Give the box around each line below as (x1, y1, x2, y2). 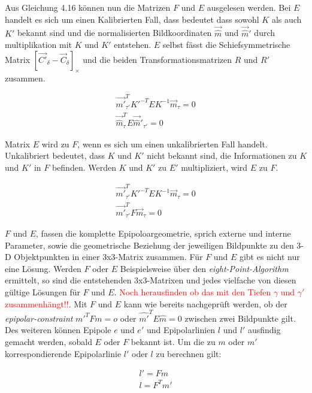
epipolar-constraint (5, 312, 73, 324)
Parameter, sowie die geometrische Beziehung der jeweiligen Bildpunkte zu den (5, 238, 294, 251)
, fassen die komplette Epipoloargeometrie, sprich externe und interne (36, 227, 291, 240)
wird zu (41, 137, 69, 150)
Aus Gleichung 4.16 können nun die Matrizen (5, 1, 171, 13)
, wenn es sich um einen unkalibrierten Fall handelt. (77, 137, 268, 150)
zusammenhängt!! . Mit (5, 297, 87, 310)
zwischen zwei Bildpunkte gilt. (184, 312, 296, 324)
